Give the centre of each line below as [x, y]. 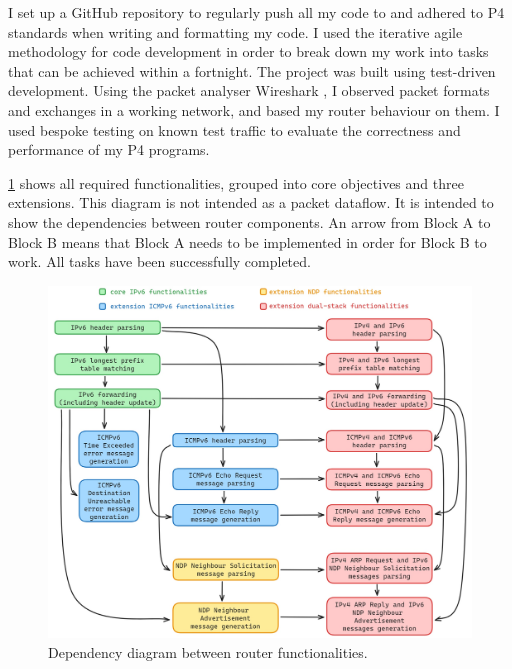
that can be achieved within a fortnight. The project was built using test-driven [252, 70]
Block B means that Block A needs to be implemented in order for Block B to [247, 241]
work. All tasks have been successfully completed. [159, 261]
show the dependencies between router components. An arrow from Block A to [249, 221]
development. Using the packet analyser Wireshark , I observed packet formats [249, 90]
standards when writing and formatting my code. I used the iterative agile [235, 31]
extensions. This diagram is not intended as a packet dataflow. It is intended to [251, 202]
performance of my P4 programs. [109, 149]
